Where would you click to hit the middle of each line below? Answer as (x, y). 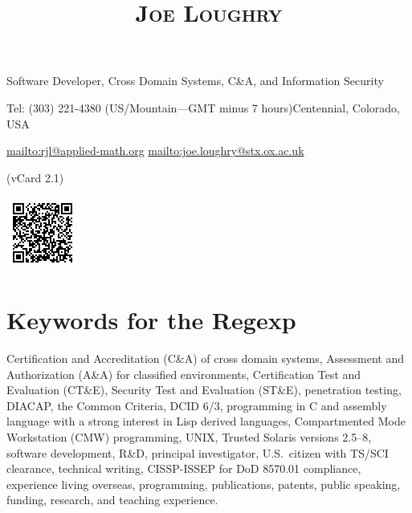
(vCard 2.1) (35, 177)
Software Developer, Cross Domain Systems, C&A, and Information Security (195, 81)
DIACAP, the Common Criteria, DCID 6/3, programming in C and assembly (197, 405)
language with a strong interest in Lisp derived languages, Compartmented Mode (206, 421)
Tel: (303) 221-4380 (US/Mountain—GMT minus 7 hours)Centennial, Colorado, (203, 107)
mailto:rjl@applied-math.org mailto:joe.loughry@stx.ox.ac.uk (155, 151)
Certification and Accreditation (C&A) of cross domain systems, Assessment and (206, 358)
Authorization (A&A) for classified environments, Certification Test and (184, 374)
